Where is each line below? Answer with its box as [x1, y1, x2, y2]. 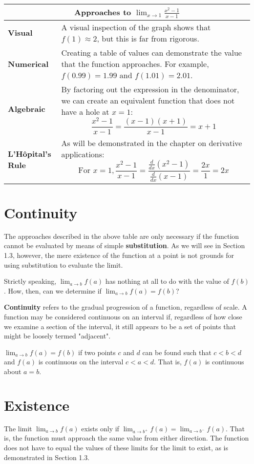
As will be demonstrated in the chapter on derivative [61, 137, 242, 149]
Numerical [8, 58, 49, 69]
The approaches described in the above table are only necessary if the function [4, 231, 239, 241]
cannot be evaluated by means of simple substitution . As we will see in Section [4, 240, 245, 251]
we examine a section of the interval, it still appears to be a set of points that [4, 321, 236, 331]
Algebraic [8, 103, 45, 115]
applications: [61, 148, 105, 160]
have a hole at [61, 105, 109, 117]
